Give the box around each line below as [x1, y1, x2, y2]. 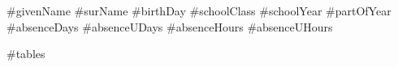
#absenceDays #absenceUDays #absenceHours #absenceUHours [6, 18, 333, 35]
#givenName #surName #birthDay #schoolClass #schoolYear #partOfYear [6, 2, 392, 19]
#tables [6, 45, 45, 62]
